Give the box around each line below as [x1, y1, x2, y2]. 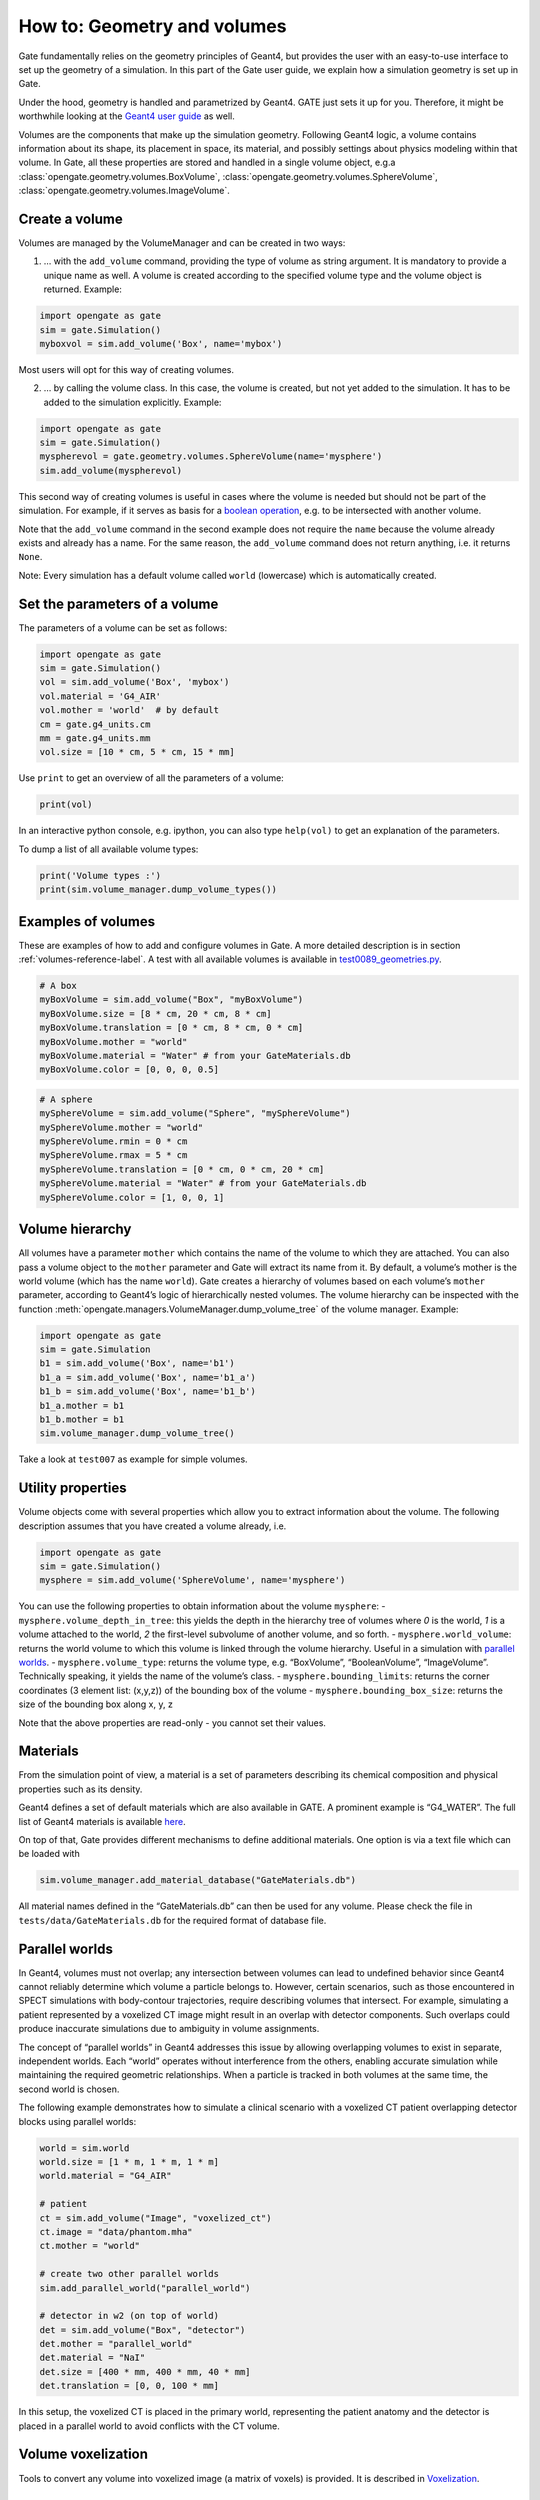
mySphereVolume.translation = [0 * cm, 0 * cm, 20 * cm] [39, 1163, 325, 1175]
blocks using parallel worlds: [18, 2115, 137, 2127]
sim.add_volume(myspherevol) [39, 465, 183, 476]
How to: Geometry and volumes [18, 15, 287, 37]
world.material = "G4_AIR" [39, 2170, 172, 2182]
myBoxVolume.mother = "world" [39, 1036, 188, 1047]
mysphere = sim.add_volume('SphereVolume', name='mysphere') [39, 1575, 346, 1586]
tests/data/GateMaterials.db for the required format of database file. [18, 1914, 327, 1926]
